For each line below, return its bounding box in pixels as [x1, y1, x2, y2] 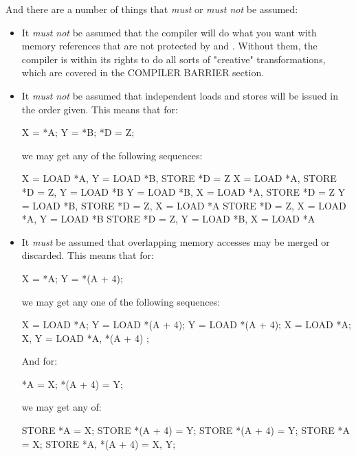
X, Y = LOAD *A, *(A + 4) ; [21, 330, 149, 345]
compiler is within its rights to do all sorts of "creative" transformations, [21, 52, 326, 66]
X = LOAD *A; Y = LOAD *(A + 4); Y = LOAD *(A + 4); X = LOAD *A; [21, 317, 351, 332]
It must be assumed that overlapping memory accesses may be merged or [21, 234, 330, 249]
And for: [21, 354, 58, 368]
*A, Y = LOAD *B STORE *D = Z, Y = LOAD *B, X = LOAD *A [21, 212, 315, 226]
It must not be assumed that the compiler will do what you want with [21, 25, 317, 39]
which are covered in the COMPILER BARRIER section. [21, 65, 265, 80]
